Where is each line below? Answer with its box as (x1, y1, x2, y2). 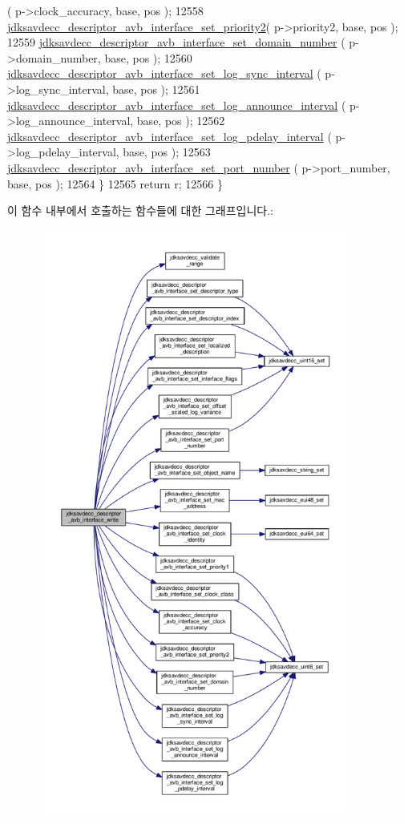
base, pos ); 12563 (123, 143, 211, 160)
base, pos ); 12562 (136, 112, 225, 129)
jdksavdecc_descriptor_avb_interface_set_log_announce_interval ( (7, 96, 346, 113)
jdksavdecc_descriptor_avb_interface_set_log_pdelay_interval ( (7, 127, 332, 144)
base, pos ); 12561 (112, 80, 200, 97)
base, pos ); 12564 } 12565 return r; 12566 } (7, 175, 224, 192)
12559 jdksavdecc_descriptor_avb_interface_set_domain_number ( (7, 34, 345, 50)
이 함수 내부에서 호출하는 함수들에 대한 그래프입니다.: (7, 202, 273, 219)
